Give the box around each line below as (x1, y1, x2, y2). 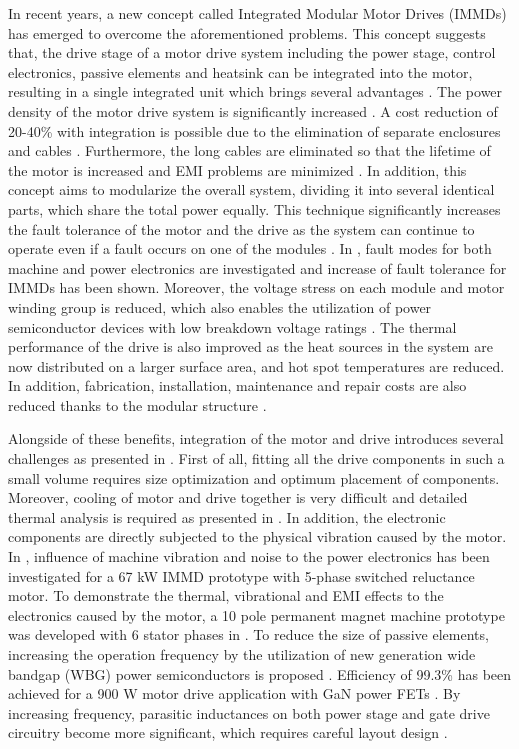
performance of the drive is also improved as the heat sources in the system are (8, 336, 493, 357)
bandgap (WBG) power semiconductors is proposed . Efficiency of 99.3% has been (8, 663, 512, 684)
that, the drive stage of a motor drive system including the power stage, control (8, 42, 496, 63)
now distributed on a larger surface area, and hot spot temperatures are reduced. (8, 355, 505, 376)
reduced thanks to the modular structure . (8, 394, 267, 415)
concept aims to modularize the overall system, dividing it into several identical (8, 179, 495, 200)
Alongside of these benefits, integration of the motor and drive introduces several (8, 428, 504, 449)
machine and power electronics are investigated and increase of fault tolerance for (8, 257, 507, 278)
